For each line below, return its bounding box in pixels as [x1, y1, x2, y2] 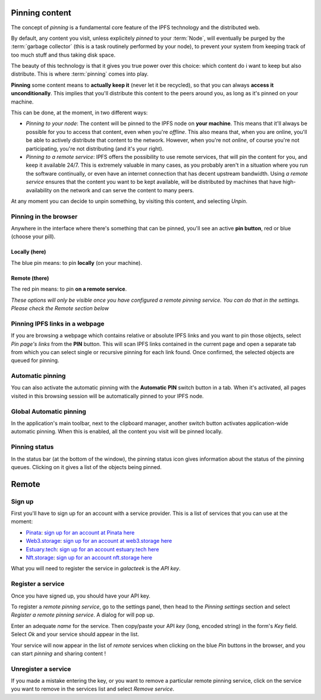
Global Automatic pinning [11, 407, 86, 415]
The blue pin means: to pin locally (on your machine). [11, 259, 143, 266]
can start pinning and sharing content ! [11, 649, 106, 657]
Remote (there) [11, 274, 49, 282]
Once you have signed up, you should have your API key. [11, 592, 151, 599]
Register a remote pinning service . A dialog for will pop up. [11, 611, 155, 618]
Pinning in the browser [11, 212, 78, 220]
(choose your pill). [11, 233, 56, 240]
